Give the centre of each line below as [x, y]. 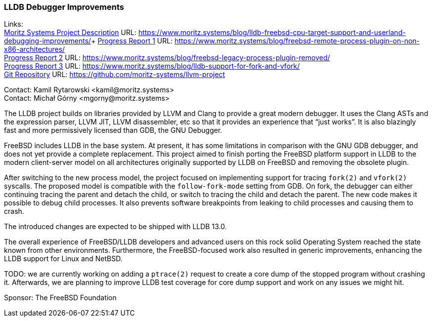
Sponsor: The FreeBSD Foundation [60, 298]
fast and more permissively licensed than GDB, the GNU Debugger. [113, 130]
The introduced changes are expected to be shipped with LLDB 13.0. [115, 227]
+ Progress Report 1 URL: [132, 41]
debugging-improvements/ [48, 41]
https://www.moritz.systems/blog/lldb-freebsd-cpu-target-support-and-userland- [272, 33]
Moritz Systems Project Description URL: [70, 33]
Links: [14, 24]
